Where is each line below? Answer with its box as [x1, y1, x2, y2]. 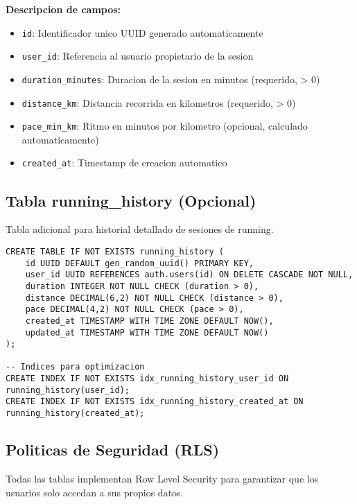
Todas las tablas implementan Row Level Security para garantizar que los [6, 471, 319, 485]
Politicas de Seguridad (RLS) [6, 439, 220, 460]
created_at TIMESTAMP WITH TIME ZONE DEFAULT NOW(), [25, 315, 274, 326]
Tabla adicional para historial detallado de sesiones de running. [6, 222, 274, 236]
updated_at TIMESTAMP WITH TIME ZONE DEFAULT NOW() [25, 327, 269, 338]
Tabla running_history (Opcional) [6, 189, 256, 211]
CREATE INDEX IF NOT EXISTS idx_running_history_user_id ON [6, 374, 289, 384]
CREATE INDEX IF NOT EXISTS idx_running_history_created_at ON [6, 397, 304, 407]
